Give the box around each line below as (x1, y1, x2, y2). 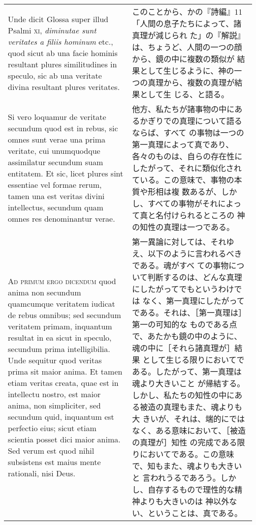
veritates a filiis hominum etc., (8, 35, 113, 47)
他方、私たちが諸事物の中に (132, 103, 235, 115)
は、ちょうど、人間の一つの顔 (132, 41, 242, 53)
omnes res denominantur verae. (8, 213, 115, 224)
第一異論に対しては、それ (132, 236, 226, 247)
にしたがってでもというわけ (132, 283, 234, 294)
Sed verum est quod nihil (8, 445, 95, 456)
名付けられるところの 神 (156, 209, 245, 221)
